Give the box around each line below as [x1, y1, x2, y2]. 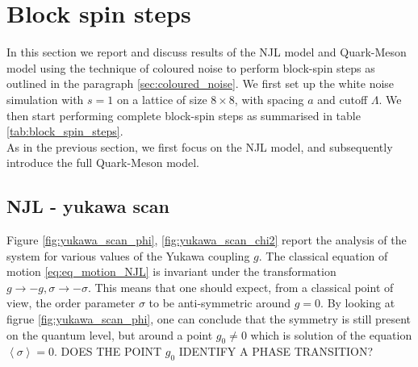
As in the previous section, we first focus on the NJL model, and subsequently [6, 138, 393, 155]
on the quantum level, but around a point [6, 326, 213, 343]
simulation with [6, 90, 84, 107]
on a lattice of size [116, 90, 207, 107]
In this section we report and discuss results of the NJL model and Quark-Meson [6, 44, 407, 60]
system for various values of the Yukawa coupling [6, 247, 250, 264]
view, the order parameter [6, 294, 136, 311]
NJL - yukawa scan [6, 194, 169, 219]
